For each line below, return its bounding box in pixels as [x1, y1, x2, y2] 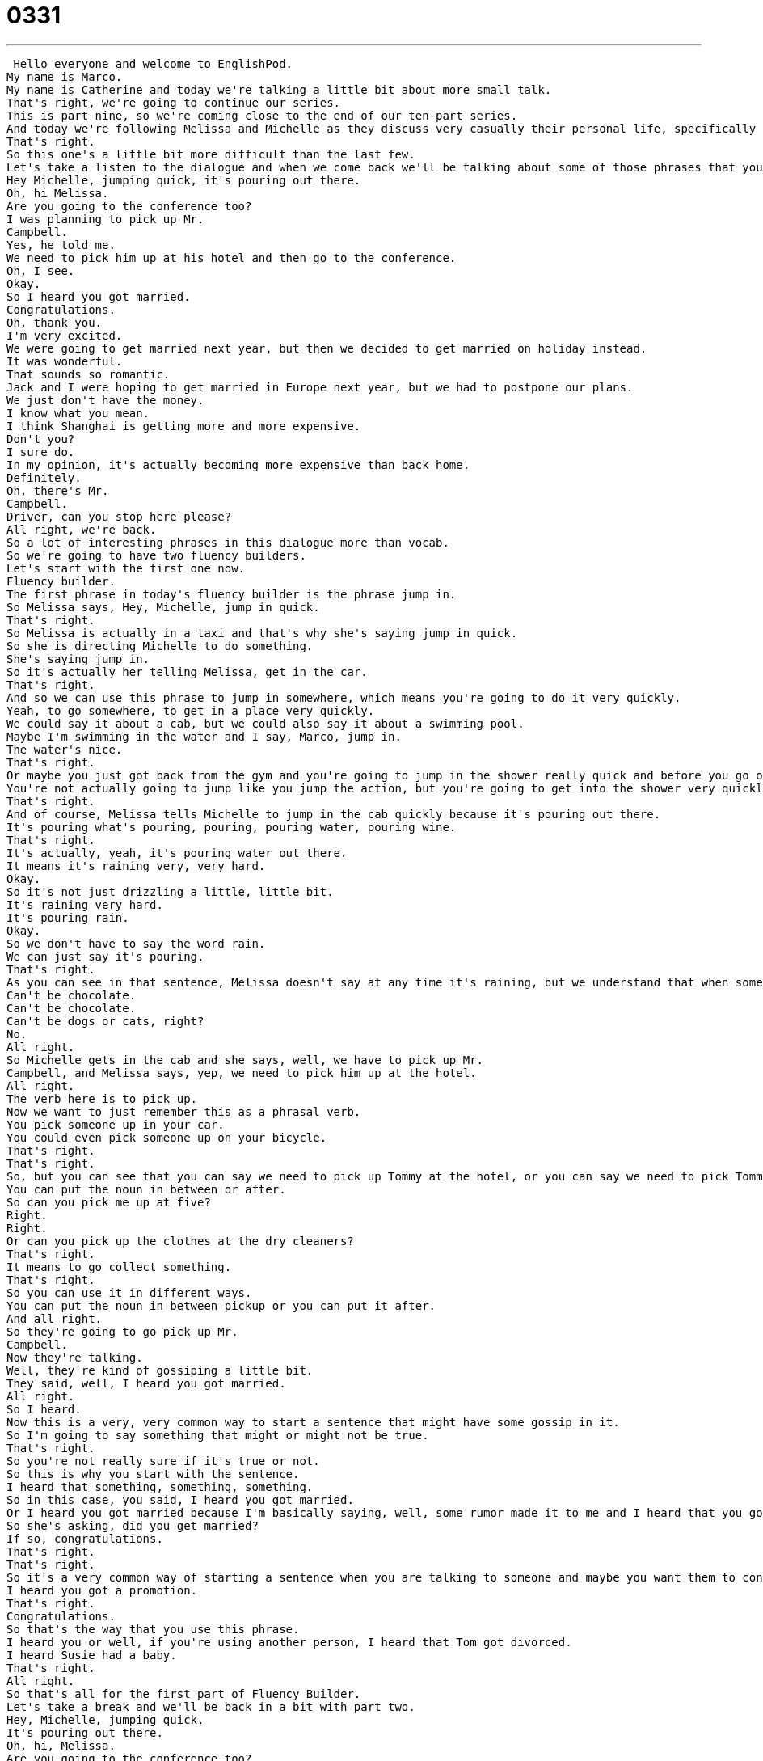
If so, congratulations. [6, 1531, 163, 1545]
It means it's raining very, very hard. [6, 859, 266, 872]
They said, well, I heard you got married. [6, 1376, 286, 1390]
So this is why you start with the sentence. [6, 1467, 300, 1480]
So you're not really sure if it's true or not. [6, 1454, 320, 1467]
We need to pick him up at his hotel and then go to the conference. [6, 251, 457, 264]
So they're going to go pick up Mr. [6, 1324, 238, 1338]
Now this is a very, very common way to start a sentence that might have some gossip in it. [6, 1415, 620, 1429]
